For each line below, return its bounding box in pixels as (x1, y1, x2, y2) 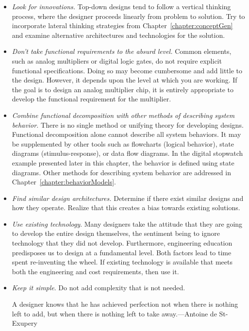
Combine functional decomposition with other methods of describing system (12, 110, 235, 120)
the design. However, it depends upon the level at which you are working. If (12, 75, 237, 85)
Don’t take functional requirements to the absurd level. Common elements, (12, 46, 232, 56)
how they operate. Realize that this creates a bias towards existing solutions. (12, 202, 240, 213)
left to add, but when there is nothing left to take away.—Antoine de (12, 308, 217, 318)
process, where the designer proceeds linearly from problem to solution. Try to (12, 11, 245, 21)
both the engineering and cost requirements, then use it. (12, 266, 179, 276)
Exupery (12, 318, 37, 328)
